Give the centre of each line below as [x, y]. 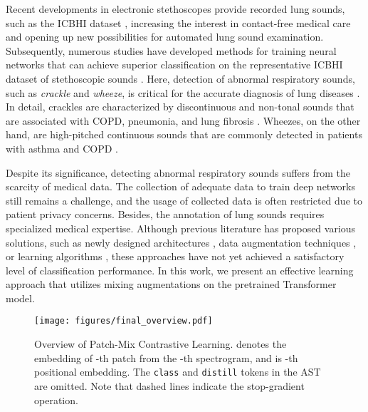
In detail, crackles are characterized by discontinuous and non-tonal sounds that [180, 107]
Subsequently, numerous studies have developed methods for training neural [171, 50]
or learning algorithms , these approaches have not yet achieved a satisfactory [175, 256]
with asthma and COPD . [62, 148]
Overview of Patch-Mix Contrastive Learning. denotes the [161, 344]
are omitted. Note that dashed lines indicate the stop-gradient [169, 385]
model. [20, 298]
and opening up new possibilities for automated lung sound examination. [165, 37]
